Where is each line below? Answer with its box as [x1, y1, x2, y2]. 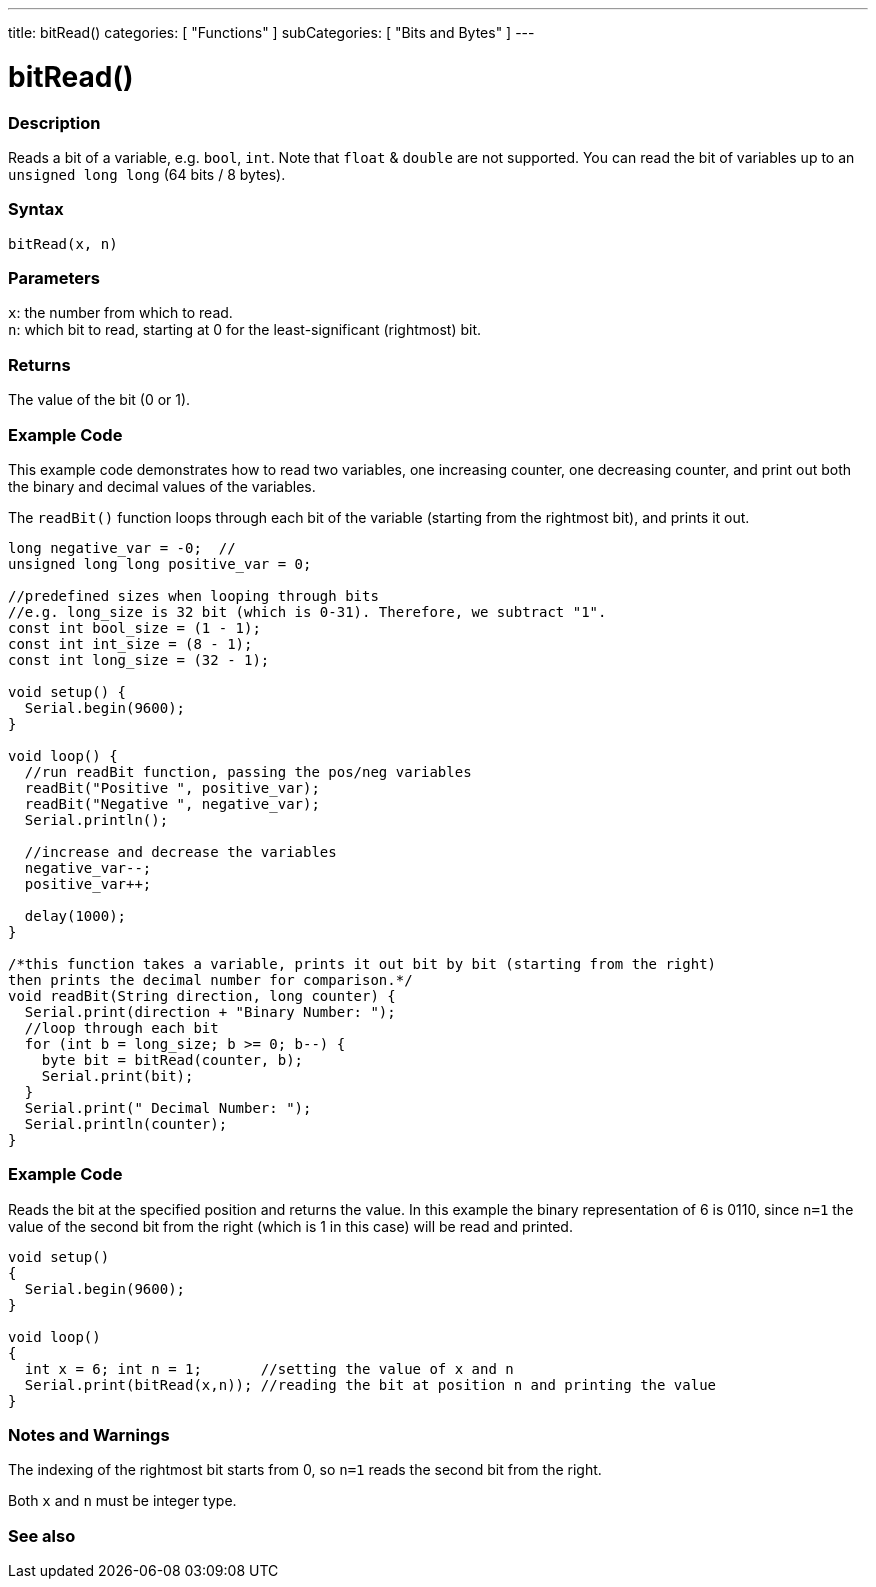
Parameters [8, 268, 100, 288]
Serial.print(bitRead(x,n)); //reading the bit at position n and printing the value [24, 1376, 717, 1393]
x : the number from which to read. [8, 304, 233, 322]
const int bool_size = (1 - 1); [8, 619, 261, 636]
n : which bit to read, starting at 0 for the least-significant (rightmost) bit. [8, 321, 482, 339]
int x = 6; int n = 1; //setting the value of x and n [24, 1360, 514, 1377]
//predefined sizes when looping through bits [8, 587, 379, 604]
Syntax [8, 199, 64, 220]
